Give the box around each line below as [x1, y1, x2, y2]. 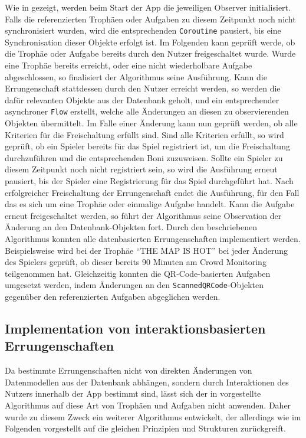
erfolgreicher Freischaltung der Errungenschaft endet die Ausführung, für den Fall [5, 186, 300, 198]
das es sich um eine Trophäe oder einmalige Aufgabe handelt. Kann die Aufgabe [5, 198, 295, 210]
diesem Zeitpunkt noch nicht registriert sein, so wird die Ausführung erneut [5, 163, 278, 175]
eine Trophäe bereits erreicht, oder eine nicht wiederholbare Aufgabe [5, 59, 252, 71]
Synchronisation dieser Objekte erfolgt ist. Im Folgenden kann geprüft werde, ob [5, 35, 295, 48]
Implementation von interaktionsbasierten [5, 319, 266, 338]
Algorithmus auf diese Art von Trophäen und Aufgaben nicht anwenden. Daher [5, 399, 291, 411]
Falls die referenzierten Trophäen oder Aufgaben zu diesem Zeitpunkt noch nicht [5, 12, 296, 25]
